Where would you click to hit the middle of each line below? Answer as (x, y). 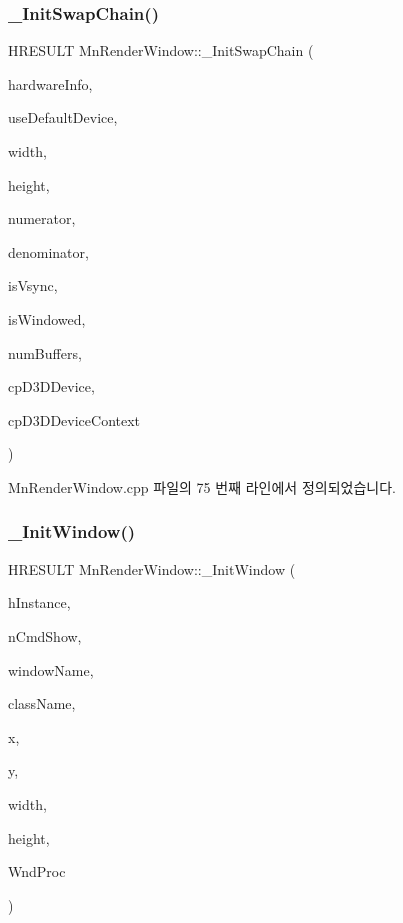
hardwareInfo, (50, 83)
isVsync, (33, 285)
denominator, (48, 251)
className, (42, 703)
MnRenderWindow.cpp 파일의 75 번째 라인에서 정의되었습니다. (202, 486)
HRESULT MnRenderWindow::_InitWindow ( (152, 568)
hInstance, (39, 602)
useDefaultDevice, (63, 117)
